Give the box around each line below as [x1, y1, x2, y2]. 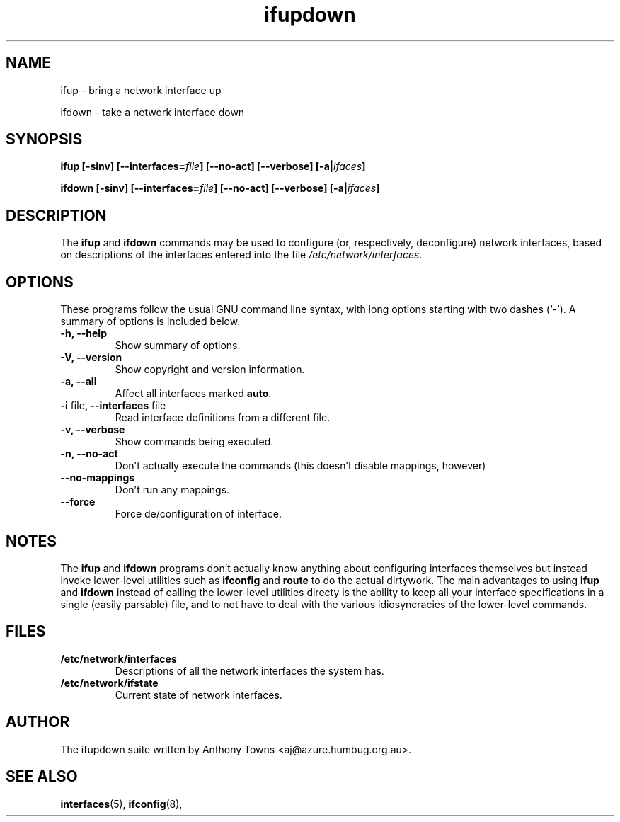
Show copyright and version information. [115, 363, 305, 376]
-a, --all [60, 375, 97, 388]
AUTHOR [6, 713, 70, 731]
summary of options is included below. [60, 315, 241, 328]
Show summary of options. [115, 339, 241, 352]
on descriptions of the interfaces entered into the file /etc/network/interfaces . [60, 249, 423, 261]
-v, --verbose [60, 423, 125, 436]
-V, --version [60, 351, 122, 364]
